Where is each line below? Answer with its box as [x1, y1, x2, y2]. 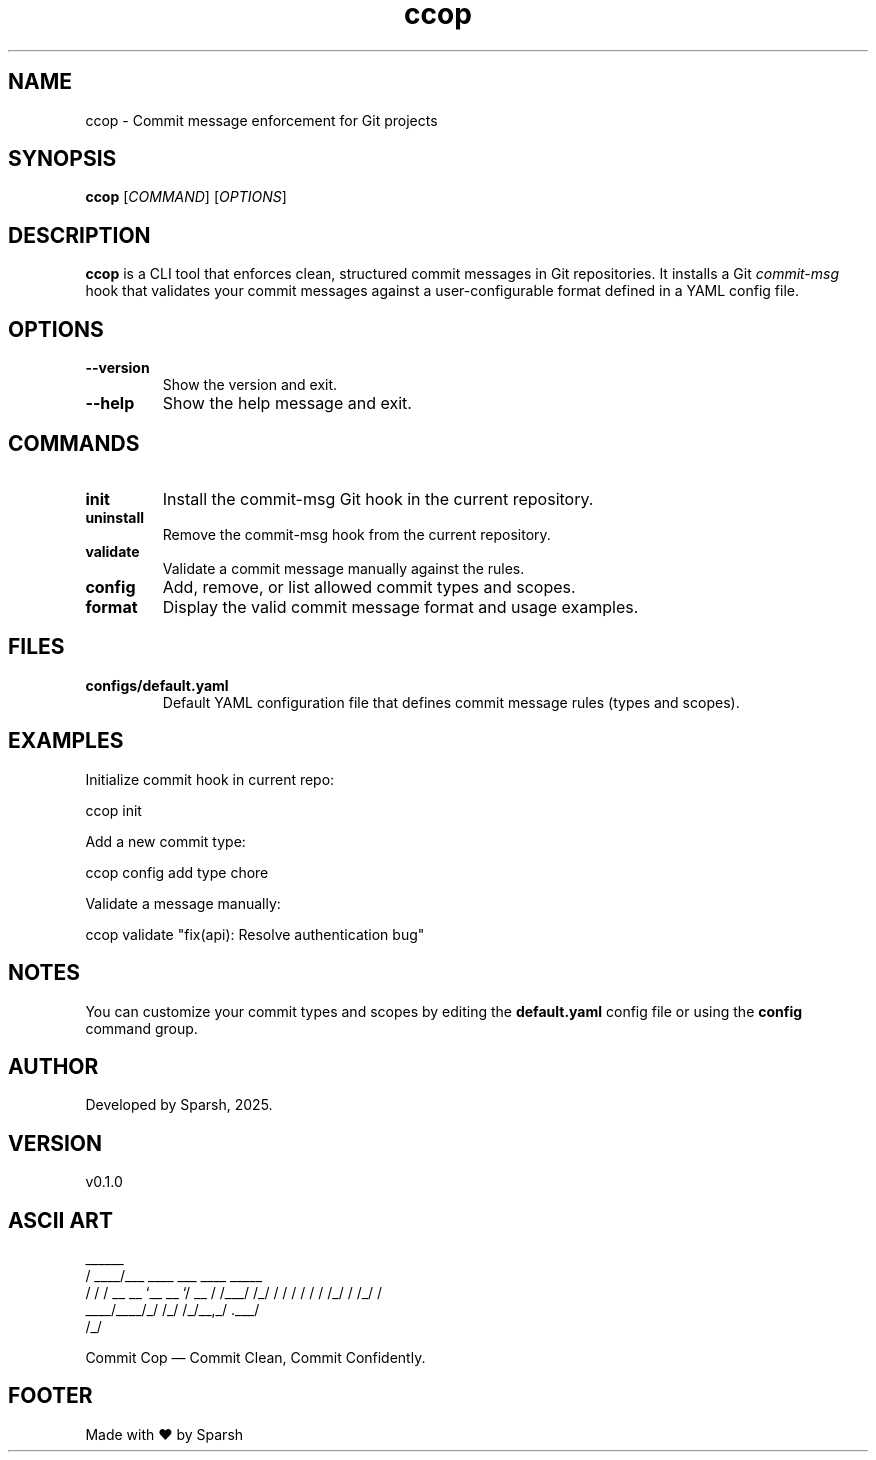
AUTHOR [8, 1053, 99, 1079]
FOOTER [8, 1383, 93, 1409]
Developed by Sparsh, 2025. [85, 1096, 273, 1114]
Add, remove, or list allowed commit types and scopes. [162, 576, 576, 597]
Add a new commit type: [85, 832, 246, 850]
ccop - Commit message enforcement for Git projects [85, 111, 438, 129]
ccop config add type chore [85, 863, 269, 881]
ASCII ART [8, 1207, 113, 1233]
